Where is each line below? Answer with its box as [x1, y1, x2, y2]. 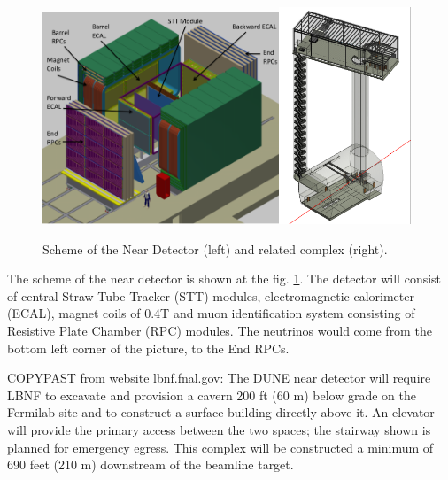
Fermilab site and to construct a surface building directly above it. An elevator [7, 403, 435, 422]
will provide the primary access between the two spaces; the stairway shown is [7, 420, 431, 438]
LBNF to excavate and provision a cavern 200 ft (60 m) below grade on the [7, 385, 416, 404]
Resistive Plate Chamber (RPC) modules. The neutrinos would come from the [7, 321, 432, 339]
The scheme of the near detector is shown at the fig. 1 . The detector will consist [7, 269, 442, 288]
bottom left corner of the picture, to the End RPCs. [7, 338, 290, 357]
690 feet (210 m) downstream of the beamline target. [7, 455, 294, 474]
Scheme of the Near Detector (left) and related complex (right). [42, 239, 388, 258]
